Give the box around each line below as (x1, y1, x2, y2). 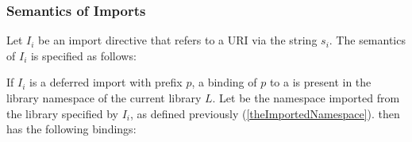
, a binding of (191, 74, 257, 90)
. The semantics (329, 32, 406, 48)
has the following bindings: (6, 121, 137, 137)
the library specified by (6, 105, 118, 121)
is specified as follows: (30, 47, 137, 63)
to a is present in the (269, 74, 372, 90)
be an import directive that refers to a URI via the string (38, 32, 318, 48)
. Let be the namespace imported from (212, 90, 400, 106)
